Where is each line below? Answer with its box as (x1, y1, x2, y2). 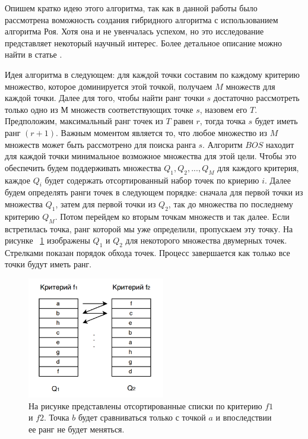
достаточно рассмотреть (213, 91, 300, 104)
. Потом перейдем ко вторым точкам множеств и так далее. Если (55, 210, 290, 222)
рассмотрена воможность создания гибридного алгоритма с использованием (5, 13, 278, 26)
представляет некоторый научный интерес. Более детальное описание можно (5, 36, 282, 49)
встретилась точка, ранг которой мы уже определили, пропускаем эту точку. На (5, 222, 293, 235)
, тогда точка (199, 115, 246, 127)
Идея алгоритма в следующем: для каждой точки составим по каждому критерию (5, 68, 300, 80)
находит (265, 138, 294, 150)
